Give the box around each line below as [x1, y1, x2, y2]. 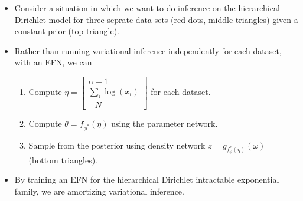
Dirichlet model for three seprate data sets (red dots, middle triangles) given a [14, 13, 298, 25]
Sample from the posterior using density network [28, 139, 206, 151]
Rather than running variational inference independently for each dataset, [14, 44, 282, 57]
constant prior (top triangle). [14, 25, 119, 37]
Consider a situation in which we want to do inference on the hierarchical [14, 2, 280, 14]
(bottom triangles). [28, 153, 98, 166]
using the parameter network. [111, 117, 218, 129]
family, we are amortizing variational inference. [14, 185, 184, 197]
